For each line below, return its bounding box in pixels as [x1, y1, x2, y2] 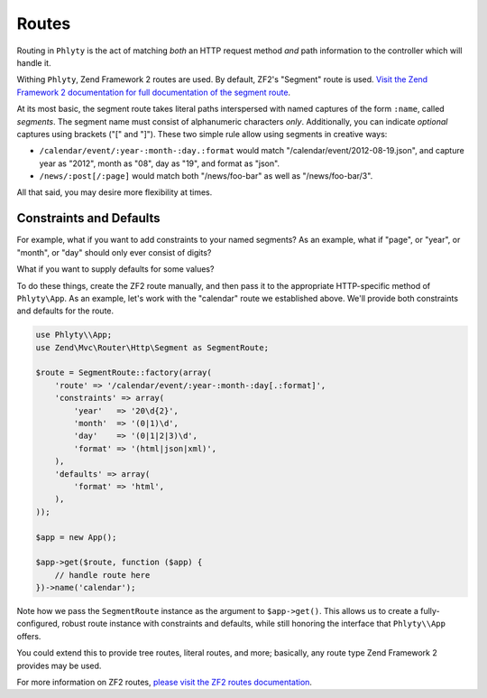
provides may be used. [16, 660, 102, 671]
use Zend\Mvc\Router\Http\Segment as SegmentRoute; [35, 342, 270, 352]
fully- [420, 606, 441, 617]
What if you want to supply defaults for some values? [16, 264, 215, 275]
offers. [16, 630, 41, 641]
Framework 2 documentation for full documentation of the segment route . [16, 87, 291, 98]
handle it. [16, 57, 51, 68]
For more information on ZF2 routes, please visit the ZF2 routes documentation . [16, 677, 313, 688]
